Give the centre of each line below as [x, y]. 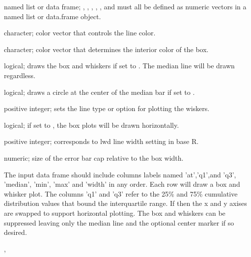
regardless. [20, 75]
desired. [15, 232]
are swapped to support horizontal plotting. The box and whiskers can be [115, 213]
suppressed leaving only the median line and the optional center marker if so [119, 222]
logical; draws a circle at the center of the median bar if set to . [99, 92]
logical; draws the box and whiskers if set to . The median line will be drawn [119, 66]
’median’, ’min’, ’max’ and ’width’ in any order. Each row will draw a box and [122, 184]
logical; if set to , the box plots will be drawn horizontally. [92, 125]
